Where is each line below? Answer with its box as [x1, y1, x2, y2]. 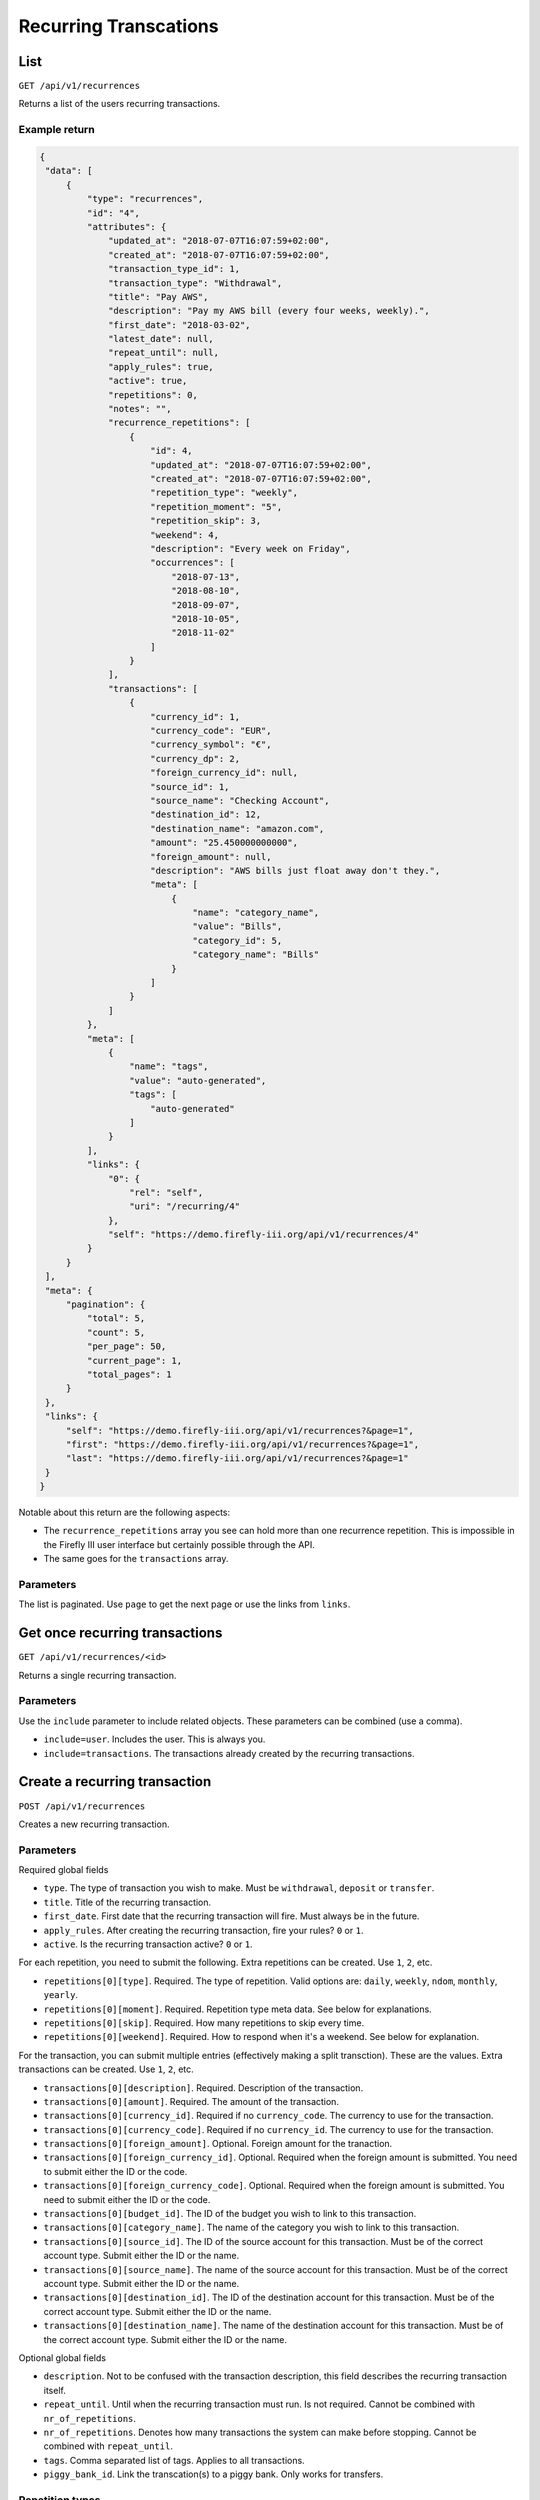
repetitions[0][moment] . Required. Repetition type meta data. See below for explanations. [43, 2003, 432, 2015]
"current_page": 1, [86, 1355, 183, 1366]
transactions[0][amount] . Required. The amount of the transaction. [43, 2095, 340, 2107]
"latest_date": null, [108, 333, 214, 345]
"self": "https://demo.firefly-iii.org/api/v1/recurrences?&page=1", [65, 1425, 415, 1436]
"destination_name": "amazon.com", [150, 823, 325, 834]
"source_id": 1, [150, 781, 230, 792]
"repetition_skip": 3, [150, 515, 262, 527]
